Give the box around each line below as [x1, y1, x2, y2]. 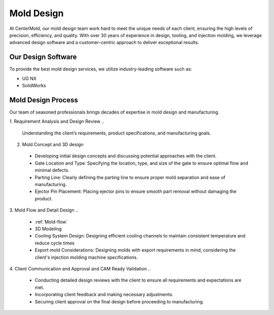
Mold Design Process [9, 95, 78, 104]
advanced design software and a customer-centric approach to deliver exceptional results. [9, 40, 199, 46]
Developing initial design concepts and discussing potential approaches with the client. [35, 153, 217, 159]
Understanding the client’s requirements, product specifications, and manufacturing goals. [22, 130, 212, 136]
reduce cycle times [35, 240, 75, 246]
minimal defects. [35, 167, 70, 173]
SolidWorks [22, 83, 46, 89]
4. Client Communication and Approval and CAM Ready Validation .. [9, 265, 151, 271]
